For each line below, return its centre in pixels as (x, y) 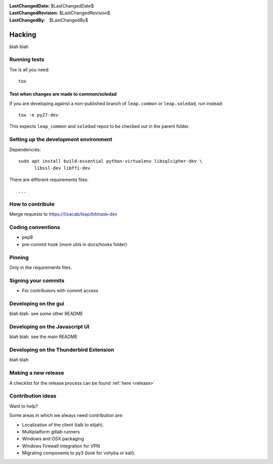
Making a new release (37, 373)
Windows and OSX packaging (53, 439)
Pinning (19, 257)
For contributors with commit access (60, 291)
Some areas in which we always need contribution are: (66, 415)
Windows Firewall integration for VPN (61, 446)
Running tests (27, 60)
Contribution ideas (33, 396)
